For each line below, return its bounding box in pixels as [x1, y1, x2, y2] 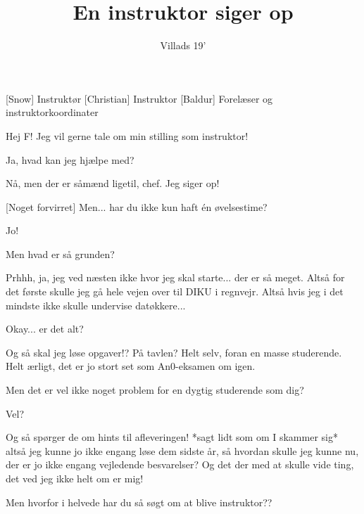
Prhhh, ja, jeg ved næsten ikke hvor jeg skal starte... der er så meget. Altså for [6, 270, 345, 285]
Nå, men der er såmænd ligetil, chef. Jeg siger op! [6, 176, 220, 191]
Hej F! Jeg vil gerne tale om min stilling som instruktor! [6, 128, 249, 143]
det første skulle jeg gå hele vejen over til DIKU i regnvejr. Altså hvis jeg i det [6, 284, 344, 299]
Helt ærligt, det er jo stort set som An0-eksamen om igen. [6, 359, 256, 373]
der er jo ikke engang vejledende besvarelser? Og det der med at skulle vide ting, [6, 457, 354, 472]
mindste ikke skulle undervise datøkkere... [6, 297, 186, 312]
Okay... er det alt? [6, 321, 84, 336]
